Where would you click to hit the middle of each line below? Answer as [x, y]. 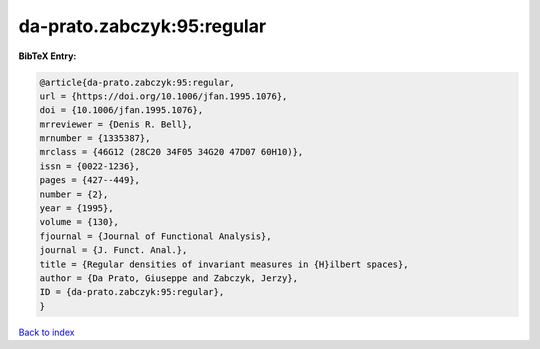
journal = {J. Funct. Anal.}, [113, 250]
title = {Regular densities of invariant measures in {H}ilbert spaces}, [224, 264]
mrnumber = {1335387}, [95, 138]
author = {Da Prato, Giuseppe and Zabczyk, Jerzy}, [169, 278]
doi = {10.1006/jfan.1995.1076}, [121, 110]
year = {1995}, [76, 208]
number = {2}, [74, 194]
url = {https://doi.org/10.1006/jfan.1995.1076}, [163, 96]
